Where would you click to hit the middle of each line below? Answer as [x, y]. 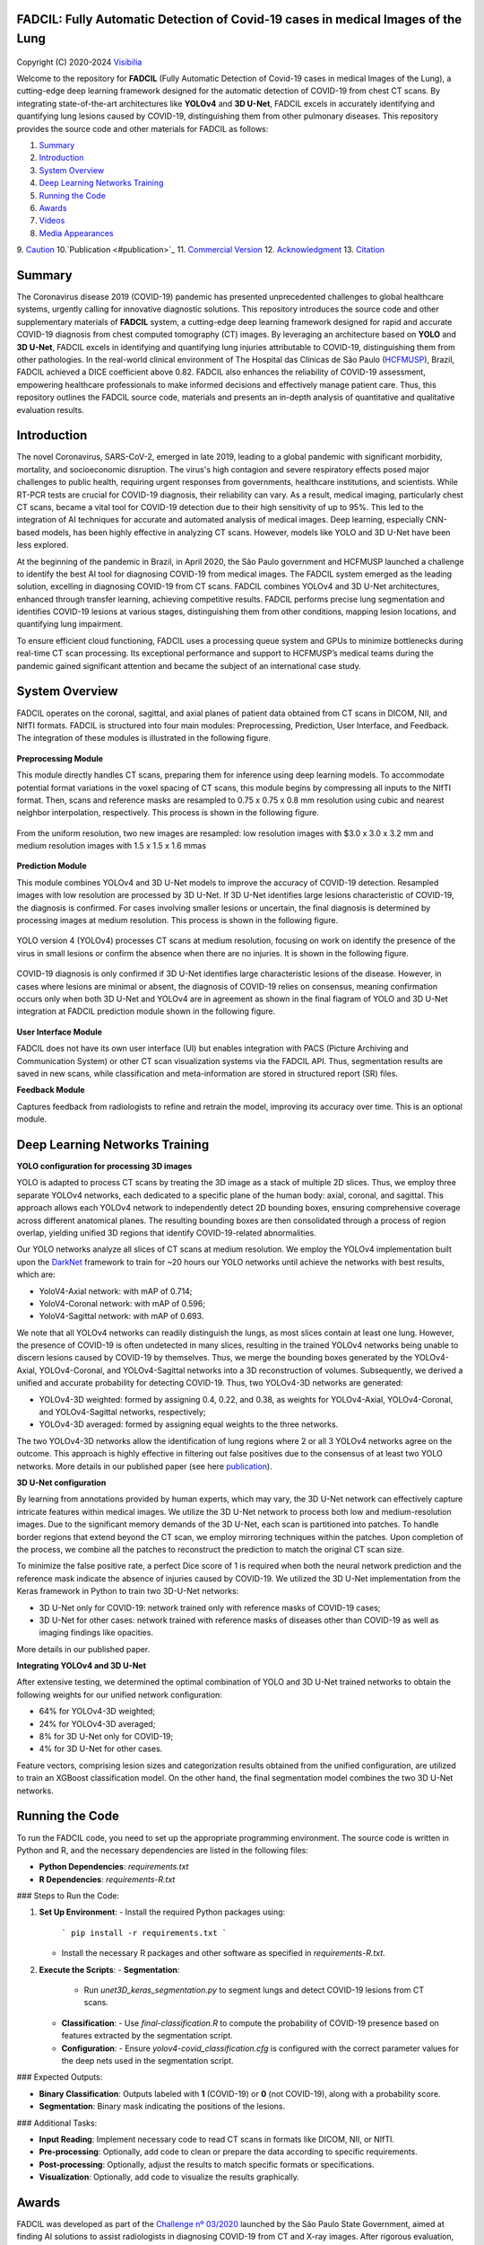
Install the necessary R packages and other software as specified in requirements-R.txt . [223, 1953]
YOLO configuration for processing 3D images [104, 1167]
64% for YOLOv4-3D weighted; [97, 1712]
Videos [52, 221]
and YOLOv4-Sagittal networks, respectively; [122, 1412]
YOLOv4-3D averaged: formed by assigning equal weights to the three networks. [189, 1424]
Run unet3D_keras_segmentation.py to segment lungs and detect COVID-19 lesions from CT [254, 1990]
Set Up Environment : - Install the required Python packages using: [162, 1912]
